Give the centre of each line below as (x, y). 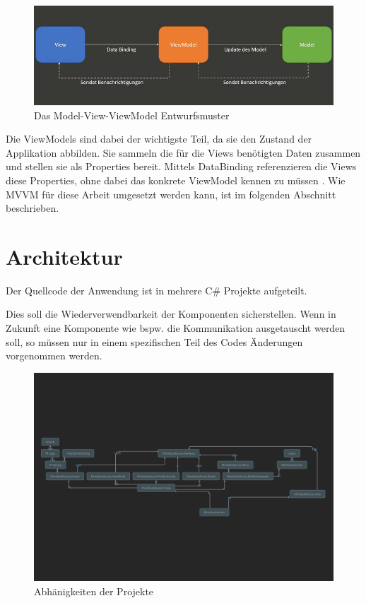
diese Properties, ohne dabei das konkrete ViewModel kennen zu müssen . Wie (176, 180)
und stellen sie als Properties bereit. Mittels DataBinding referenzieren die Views (181, 166)
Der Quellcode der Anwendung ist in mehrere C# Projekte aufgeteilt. (157, 290)
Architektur (64, 256)
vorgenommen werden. (54, 356)
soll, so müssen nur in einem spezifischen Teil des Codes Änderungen (154, 341)
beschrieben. (33, 208)
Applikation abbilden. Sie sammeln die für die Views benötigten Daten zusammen (183, 152)
